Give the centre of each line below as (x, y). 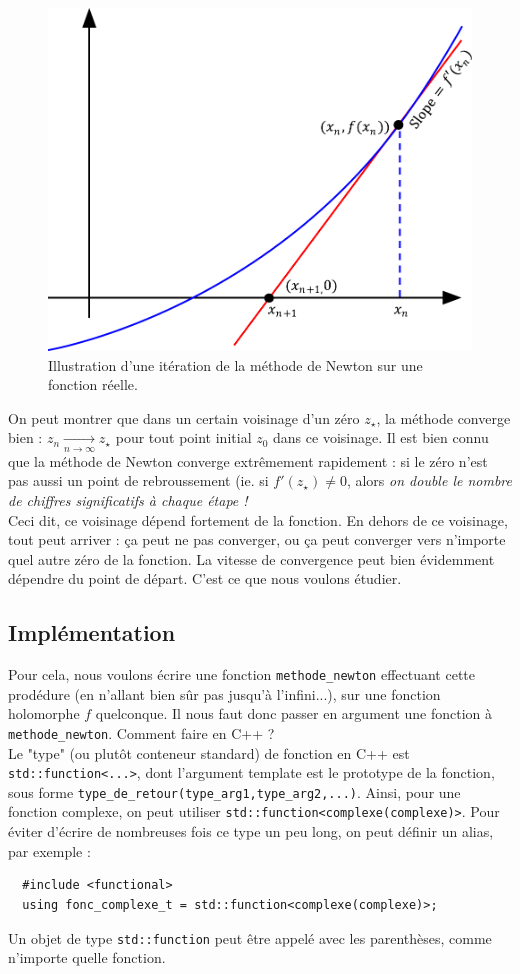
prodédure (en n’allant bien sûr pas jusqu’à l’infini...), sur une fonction (224, 693)
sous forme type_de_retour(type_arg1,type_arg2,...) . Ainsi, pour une (234, 791)
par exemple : (49, 850)
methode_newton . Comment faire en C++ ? (141, 732)
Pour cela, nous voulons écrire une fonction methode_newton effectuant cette (242, 674)
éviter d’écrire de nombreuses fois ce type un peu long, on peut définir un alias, (251, 831)
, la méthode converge (443, 417)
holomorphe (44, 713)
